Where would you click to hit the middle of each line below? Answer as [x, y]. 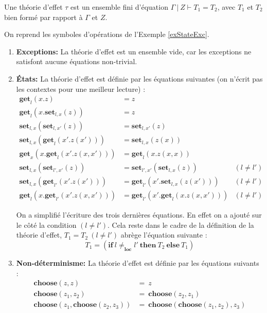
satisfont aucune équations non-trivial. [77, 61]
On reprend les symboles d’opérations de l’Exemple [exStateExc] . [107, 34]
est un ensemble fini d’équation [119, 7]
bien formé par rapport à [43, 17]
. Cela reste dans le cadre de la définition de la [181, 224]
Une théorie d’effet [33, 7]
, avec [226, 7]
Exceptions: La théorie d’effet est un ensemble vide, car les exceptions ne [134, 51]
